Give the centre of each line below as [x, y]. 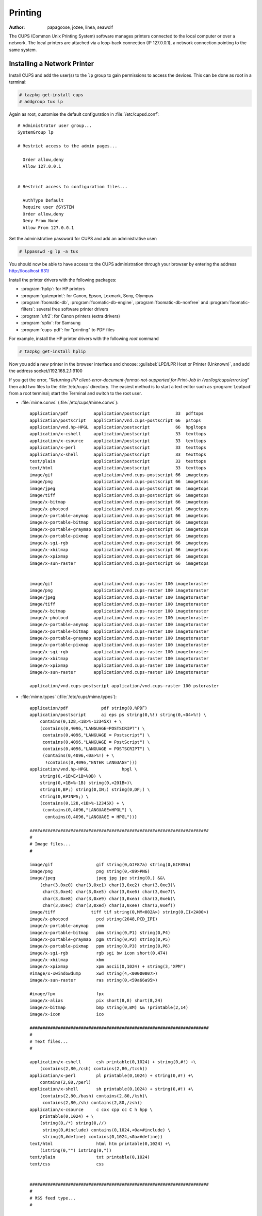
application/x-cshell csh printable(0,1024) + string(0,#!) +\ [113, 1062]
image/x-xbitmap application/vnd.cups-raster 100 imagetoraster [119, 659]
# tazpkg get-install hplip [52, 351]
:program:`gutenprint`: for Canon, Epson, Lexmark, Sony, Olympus [87, 295]
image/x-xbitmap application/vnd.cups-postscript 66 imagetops [119, 550]
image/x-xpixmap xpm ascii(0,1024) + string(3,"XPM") [108, 966]
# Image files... [50, 844]
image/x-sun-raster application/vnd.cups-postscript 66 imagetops [119, 563]
